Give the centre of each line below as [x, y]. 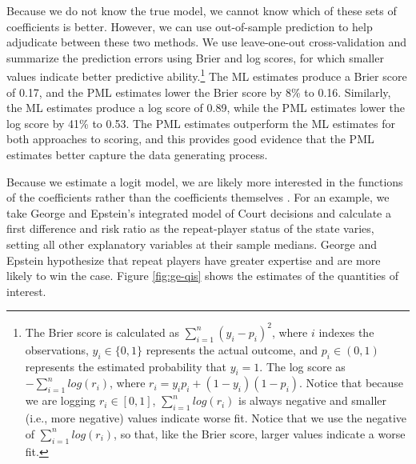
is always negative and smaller [313, 400]
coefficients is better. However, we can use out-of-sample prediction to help [190, 26]
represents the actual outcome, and [232, 349]
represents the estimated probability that [126, 366]
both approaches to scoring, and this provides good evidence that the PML [190, 139]
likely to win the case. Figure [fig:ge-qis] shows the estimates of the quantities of [202, 276]
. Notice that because [352, 383]
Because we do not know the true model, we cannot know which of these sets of [202, 10]
